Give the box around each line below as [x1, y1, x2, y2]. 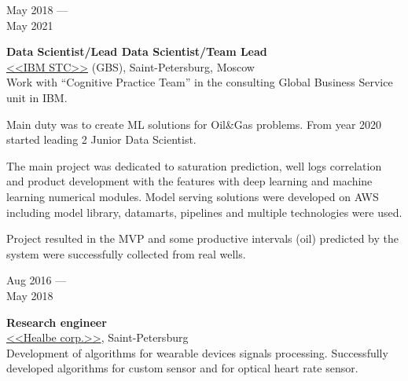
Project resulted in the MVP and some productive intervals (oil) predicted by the [6, 230, 399, 247]
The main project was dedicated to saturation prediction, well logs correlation [6, 157, 382, 174]
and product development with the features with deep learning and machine [6, 173, 373, 189]
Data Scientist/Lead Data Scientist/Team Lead [6, 43, 267, 60]
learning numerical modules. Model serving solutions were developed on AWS [6, 188, 379, 204]
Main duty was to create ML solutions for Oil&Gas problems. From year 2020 [6, 115, 382, 132]
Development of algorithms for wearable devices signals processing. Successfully [6, 344, 388, 361]
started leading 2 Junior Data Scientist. [6, 131, 197, 148]
